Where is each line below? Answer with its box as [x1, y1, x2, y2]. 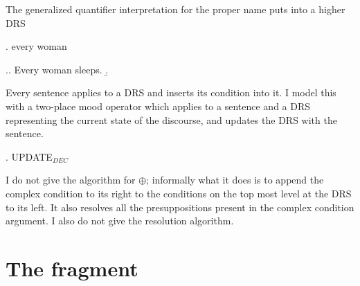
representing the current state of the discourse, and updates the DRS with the [6, 112, 337, 127]
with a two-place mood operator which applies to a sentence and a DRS [6, 98, 311, 113]
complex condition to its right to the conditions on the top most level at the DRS [6, 186, 352, 200]
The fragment [6, 253, 138, 282]
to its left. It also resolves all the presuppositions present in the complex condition [6, 199, 354, 214]
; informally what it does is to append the [146, 172, 324, 187]
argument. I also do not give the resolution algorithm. [6, 213, 234, 228]
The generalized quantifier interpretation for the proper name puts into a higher [6, 2, 345, 16]
